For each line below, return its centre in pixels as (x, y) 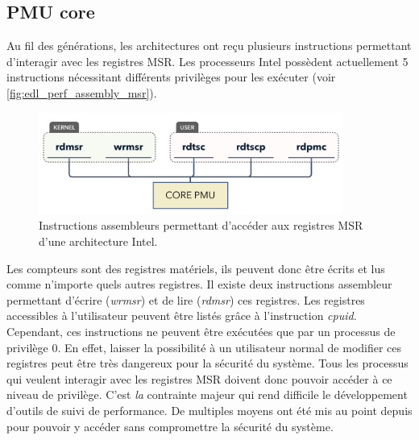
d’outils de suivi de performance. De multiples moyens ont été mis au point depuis (209, 410)
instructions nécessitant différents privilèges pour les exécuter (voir (171, 77)
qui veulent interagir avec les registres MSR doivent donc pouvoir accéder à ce (199, 378)
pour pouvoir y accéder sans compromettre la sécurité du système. (170, 426)
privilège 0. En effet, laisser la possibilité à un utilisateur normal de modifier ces (204, 347)
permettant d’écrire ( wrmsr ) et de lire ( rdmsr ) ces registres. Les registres (186, 299)
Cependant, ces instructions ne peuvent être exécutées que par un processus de (201, 331)
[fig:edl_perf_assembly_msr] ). (82, 92)
